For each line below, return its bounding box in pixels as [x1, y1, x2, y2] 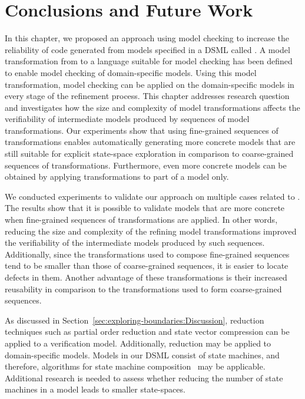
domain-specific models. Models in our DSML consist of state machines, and [5, 348, 280, 361]
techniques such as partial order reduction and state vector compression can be [5, 325, 290, 338]
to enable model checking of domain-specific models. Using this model [5, 66, 257, 78]
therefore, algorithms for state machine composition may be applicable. [5, 360, 266, 372]
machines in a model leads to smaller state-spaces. [5, 383, 185, 395]
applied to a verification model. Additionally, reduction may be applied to [5, 337, 271, 349]
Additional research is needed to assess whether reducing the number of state [5, 371, 283, 384]
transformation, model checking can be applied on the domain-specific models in [5, 78, 294, 90]
